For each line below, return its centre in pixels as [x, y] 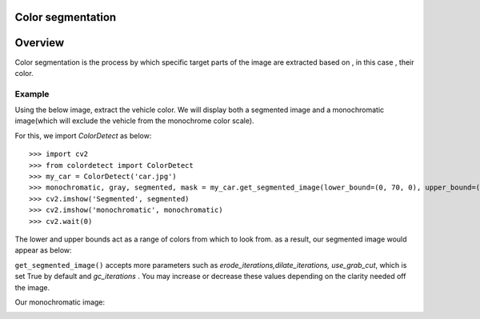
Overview [40, 43]
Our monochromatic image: [60, 302]
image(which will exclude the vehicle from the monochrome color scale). [135, 121]
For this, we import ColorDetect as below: [83, 135]
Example [32, 94]
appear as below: [43, 250]
